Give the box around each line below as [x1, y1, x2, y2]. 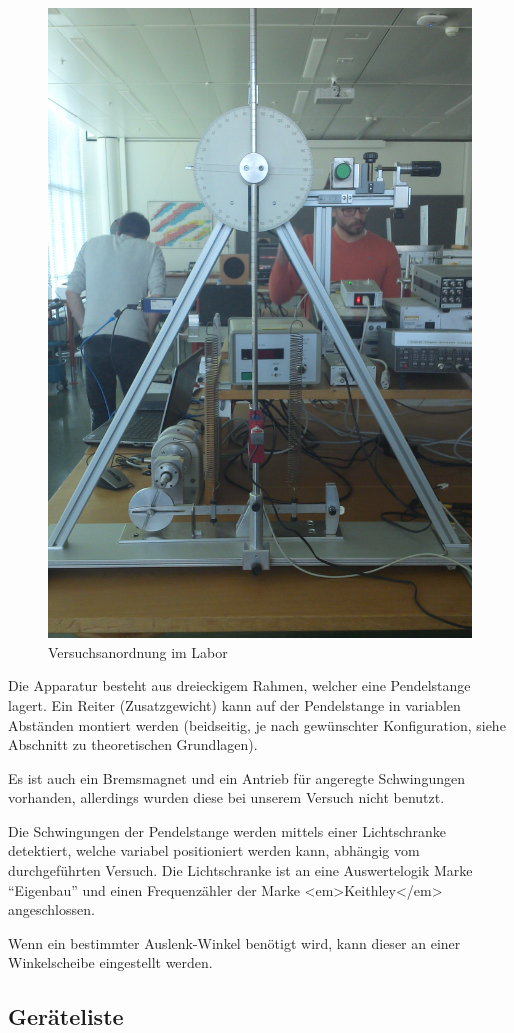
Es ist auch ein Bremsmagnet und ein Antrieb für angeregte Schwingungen [8, 767, 465, 788]
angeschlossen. [8, 899, 95, 920]
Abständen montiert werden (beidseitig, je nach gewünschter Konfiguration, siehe [8, 714, 506, 735]
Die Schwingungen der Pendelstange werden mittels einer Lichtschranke [8, 820, 447, 841]
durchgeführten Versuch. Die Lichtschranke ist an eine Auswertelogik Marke [8, 860, 473, 881]
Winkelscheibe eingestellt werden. [8, 952, 213, 973]
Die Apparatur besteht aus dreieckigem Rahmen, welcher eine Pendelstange [8, 675, 471, 696]
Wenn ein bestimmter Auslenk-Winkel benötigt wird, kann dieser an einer [8, 932, 461, 953]
